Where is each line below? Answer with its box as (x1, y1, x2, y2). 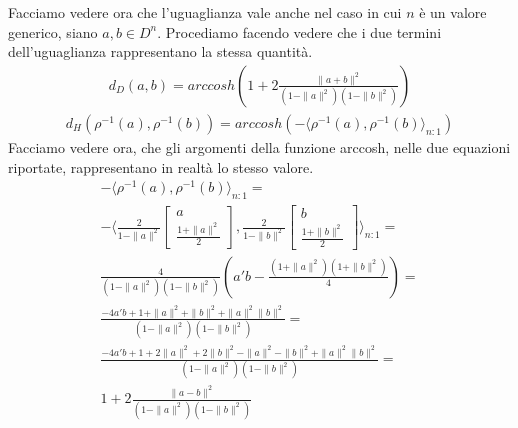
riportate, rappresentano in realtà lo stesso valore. (8, 156, 314, 177)
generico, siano (8, 21, 98, 42)
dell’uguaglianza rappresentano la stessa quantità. (8, 41, 313, 62)
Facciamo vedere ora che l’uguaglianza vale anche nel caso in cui (8, 2, 402, 23)
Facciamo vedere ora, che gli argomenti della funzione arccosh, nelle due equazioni (8, 137, 511, 158)
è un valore (419, 2, 487, 23)
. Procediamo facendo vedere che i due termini (157, 21, 442, 42)
